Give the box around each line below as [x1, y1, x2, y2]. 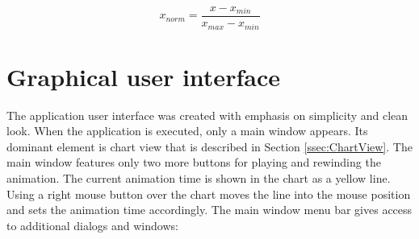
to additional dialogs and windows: [6, 216, 178, 233]
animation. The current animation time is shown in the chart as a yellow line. [6, 170, 391, 187]
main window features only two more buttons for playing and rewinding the [6, 154, 381, 171]
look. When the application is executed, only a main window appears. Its [6, 122, 368, 139]
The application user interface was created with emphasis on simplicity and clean [6, 106, 409, 123]
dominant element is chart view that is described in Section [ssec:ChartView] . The [6, 138, 413, 155]
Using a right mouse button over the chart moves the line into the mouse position [6, 185, 411, 202]
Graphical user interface [6, 60, 280, 93]
